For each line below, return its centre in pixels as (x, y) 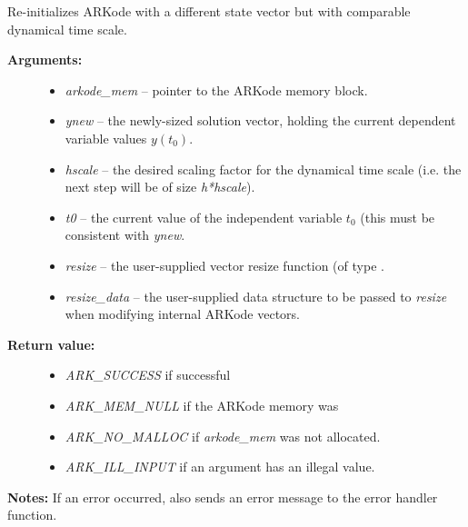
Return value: (51, 344)
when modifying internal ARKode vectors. (182, 314)
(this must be (398, 217)
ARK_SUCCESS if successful (148, 375)
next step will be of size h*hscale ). (160, 187)
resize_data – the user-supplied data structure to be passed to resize (256, 296)
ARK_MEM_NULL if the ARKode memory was (202, 405)
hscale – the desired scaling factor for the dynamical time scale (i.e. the (263, 169)
